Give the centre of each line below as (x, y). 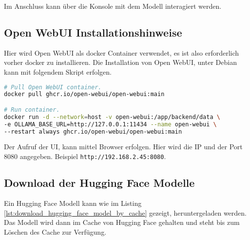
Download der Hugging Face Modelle (99, 183)
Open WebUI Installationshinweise (93, 32)
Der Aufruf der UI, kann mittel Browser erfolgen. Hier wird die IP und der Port (123, 147)
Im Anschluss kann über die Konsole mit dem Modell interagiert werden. (113, 6)
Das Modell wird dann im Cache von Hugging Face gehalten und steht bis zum (122, 222)
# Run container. (32, 110)
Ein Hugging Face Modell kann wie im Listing (73, 203)
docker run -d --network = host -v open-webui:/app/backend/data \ (112, 117)
